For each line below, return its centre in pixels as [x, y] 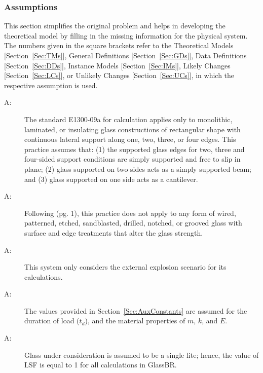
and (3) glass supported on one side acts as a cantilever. [111, 179]
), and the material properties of [135, 321]
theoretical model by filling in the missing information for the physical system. [126, 35]
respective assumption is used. [51, 85]
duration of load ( [52, 321]
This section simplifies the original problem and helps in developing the [115, 26]
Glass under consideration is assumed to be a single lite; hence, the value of [142, 355]
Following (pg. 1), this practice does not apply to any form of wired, [130, 213]
